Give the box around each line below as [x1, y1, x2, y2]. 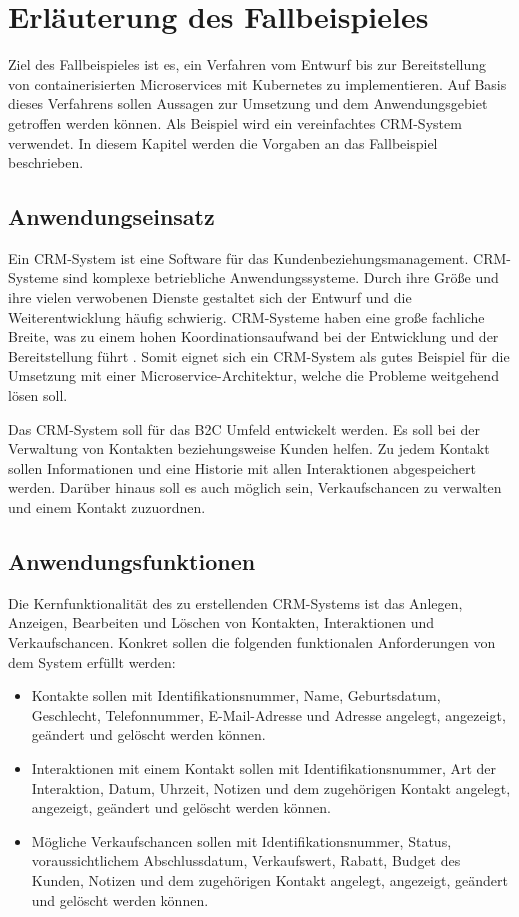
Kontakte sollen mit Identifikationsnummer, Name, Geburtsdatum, [31, 685, 441, 706]
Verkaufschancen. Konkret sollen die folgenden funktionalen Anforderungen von [8, 632, 496, 652]
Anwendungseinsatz [8, 201, 215, 232]
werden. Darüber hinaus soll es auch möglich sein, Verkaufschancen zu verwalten [8, 477, 502, 498]
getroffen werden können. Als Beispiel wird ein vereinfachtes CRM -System [8, 112, 462, 133]
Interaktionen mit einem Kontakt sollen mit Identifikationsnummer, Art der [31, 757, 497, 778]
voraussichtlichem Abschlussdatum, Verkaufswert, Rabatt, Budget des [31, 850, 461, 871]
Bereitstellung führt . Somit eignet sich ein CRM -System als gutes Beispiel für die [8, 345, 510, 366]
